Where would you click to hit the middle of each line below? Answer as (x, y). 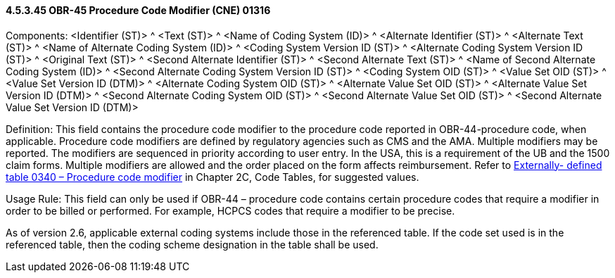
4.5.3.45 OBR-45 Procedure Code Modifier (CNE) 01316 (138, 10)
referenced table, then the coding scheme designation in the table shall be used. (192, 244)
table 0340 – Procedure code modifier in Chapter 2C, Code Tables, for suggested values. (213, 177)
